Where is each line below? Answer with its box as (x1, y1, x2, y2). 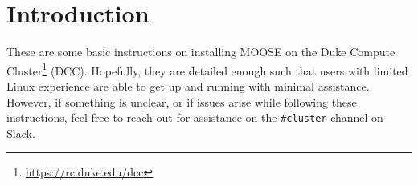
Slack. (6, 124, 35, 141)
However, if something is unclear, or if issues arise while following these (6, 93, 357, 110)
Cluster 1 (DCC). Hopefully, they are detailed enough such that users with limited (6, 59, 408, 79)
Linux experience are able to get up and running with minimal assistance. (6, 77, 370, 94)
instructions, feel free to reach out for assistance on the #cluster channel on (6, 109, 383, 126)
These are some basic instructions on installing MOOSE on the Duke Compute (6, 43, 395, 60)
